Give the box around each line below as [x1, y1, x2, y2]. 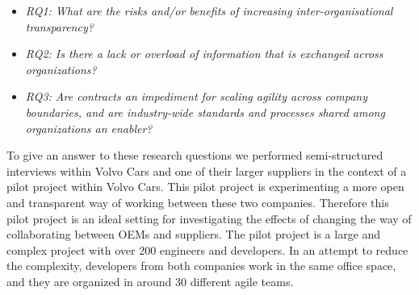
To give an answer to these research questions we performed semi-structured [6, 147, 383, 164]
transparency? [25, 18, 94, 35]
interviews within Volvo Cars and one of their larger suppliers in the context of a [6, 162, 407, 179]
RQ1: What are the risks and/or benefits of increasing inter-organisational [25, 2, 393, 19]
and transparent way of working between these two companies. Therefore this [6, 193, 389, 210]
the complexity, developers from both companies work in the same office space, [6, 257, 396, 274]
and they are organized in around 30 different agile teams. [6, 272, 294, 289]
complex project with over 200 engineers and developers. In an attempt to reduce [6, 241, 409, 258]
